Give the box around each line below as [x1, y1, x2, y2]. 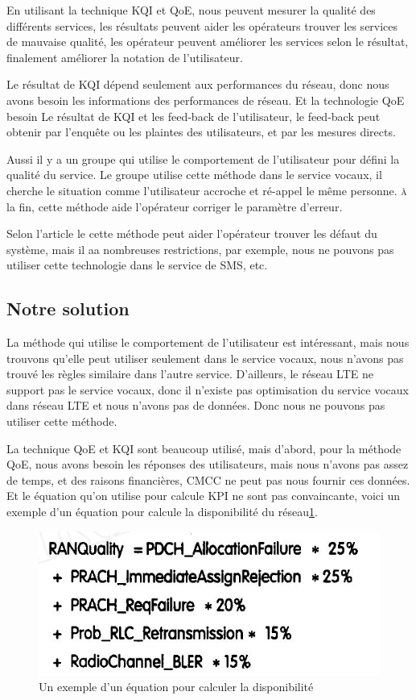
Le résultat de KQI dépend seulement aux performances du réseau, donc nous [6, 76, 389, 93]
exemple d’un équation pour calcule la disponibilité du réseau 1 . [6, 503, 318, 520]
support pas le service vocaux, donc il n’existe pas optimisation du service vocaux [6, 381, 409, 398]
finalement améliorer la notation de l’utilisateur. [6, 48, 243, 65]
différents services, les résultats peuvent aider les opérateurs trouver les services [6, 17, 398, 34]
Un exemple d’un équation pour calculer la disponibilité [39, 678, 314, 695]
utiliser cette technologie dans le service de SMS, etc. [6, 256, 268, 273]
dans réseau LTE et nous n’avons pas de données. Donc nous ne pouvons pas [6, 397, 385, 414]
